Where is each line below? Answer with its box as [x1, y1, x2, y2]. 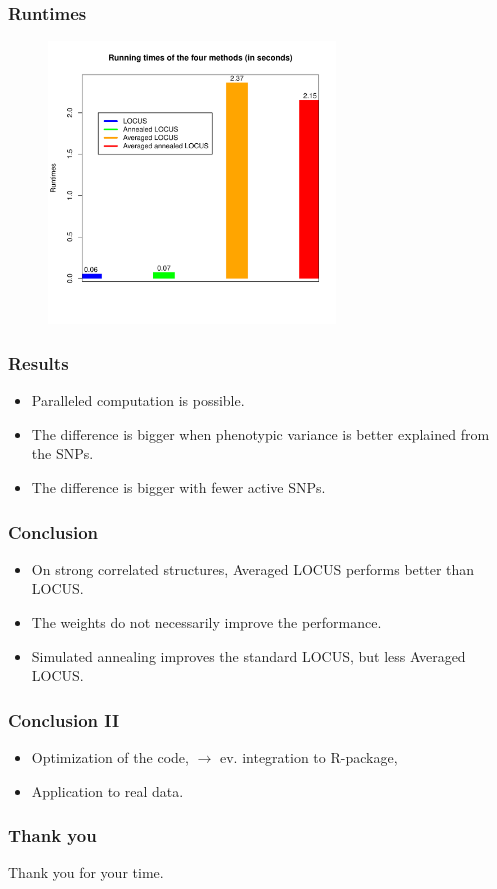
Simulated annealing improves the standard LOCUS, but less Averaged [31, 645, 466, 666]
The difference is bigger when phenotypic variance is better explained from [31, 423, 490, 444]
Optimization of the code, [31, 747, 189, 768]
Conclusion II [8, 707, 120, 732]
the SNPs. [31, 443, 94, 464]
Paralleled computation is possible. [31, 390, 245, 411]
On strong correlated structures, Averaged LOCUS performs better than [31, 558, 475, 579]
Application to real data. [31, 780, 184, 801]
